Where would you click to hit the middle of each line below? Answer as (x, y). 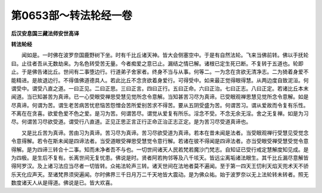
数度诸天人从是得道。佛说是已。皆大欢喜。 (63, 183)
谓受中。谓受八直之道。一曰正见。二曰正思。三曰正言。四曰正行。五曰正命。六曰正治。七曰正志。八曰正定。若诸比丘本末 (160, 88)
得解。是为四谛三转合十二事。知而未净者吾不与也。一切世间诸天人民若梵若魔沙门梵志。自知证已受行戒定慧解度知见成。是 (160, 150)
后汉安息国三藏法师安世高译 (45, 33)
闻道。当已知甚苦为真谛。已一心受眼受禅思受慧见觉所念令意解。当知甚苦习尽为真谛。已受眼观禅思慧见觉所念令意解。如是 (160, 97)
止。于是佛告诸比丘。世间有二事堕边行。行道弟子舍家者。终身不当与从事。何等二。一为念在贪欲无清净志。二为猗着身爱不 (160, 72)
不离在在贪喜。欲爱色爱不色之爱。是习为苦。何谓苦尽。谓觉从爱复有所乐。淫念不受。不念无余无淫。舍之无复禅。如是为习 (160, 114)
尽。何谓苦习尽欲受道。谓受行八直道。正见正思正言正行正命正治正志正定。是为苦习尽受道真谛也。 (131, 122)
